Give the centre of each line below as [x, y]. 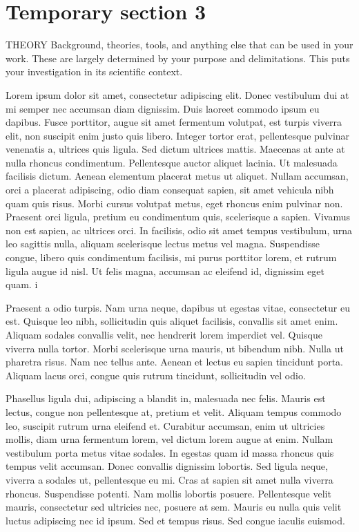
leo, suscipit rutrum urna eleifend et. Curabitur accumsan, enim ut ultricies [165, 425]
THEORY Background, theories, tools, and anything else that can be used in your [179, 45]
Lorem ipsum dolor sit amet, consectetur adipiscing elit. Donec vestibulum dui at [177, 94]
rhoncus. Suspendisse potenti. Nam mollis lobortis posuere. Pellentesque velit [168, 493]
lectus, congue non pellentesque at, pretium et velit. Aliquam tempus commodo [174, 411]
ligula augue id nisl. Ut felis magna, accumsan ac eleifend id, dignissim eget [165, 270]
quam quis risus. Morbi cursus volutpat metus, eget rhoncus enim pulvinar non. [174, 203]
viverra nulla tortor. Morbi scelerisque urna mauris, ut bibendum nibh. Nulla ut [175, 348]
